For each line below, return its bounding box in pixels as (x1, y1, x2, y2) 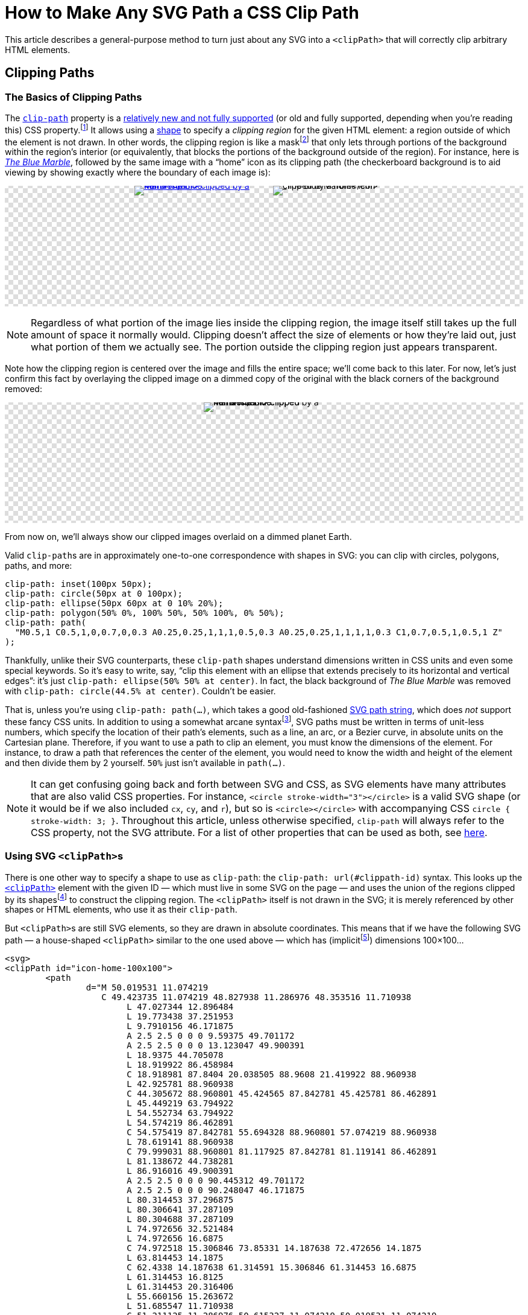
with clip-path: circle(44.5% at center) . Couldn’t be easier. (5, 686, 276, 697)
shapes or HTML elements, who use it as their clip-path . (5, 904, 237, 915)
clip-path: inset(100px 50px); (5, 579, 152, 589)
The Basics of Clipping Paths (5, 90, 142, 103)
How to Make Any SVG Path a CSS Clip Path (5, 2, 359, 23)
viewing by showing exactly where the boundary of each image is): (5, 167, 271, 178)
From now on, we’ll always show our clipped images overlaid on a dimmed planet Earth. (5, 531, 352, 542)
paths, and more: (5, 560, 72, 571)
